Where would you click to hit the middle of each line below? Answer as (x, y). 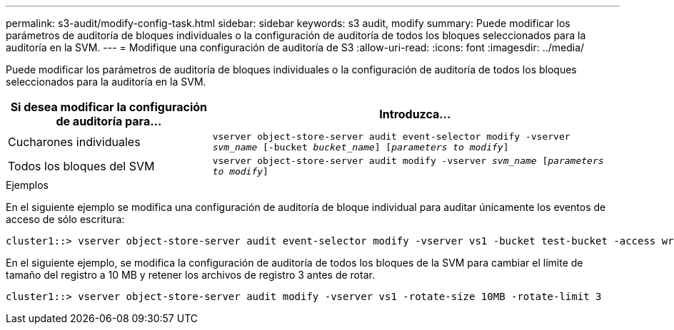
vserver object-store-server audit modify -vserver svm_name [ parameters (408, 161)
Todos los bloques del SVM (81, 166)
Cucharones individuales (74, 142)
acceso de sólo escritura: (65, 219)
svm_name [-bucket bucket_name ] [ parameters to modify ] (361, 147)
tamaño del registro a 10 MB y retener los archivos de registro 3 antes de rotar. (190, 275)
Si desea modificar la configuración (109, 107)
